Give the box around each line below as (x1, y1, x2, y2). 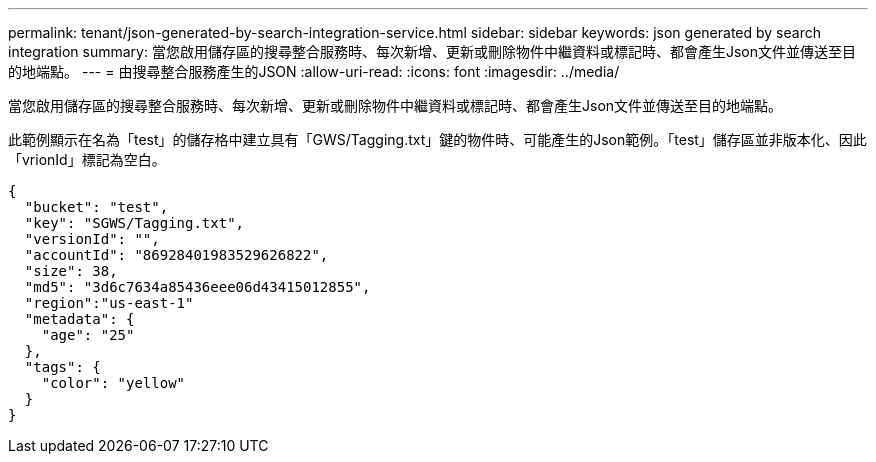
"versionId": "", (24, 231, 160, 247)
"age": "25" (41, 327, 135, 343)
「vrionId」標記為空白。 (8, 151, 166, 168)
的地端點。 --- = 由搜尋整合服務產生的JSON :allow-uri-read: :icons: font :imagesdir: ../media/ (8, 63, 620, 80)
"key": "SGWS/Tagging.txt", (24, 215, 245, 231)
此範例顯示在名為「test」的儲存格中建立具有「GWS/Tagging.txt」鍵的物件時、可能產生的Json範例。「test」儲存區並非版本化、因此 (8, 131, 867, 148)
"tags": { (24, 359, 101, 375)
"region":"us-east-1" (24, 295, 194, 311)
